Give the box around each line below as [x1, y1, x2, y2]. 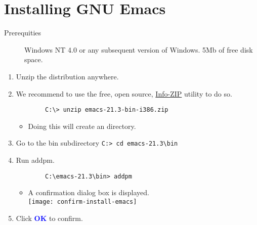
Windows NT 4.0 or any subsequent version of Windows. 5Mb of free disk [24, 44, 253, 55]
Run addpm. [16, 155, 55, 165]
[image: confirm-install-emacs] [28, 198, 137, 205]
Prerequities [4, 27, 41, 38]
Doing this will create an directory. [28, 120, 136, 131]
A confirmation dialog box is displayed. [28, 187, 149, 198]
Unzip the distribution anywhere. [16, 71, 119, 81]
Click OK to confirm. [16, 212, 83, 223]
